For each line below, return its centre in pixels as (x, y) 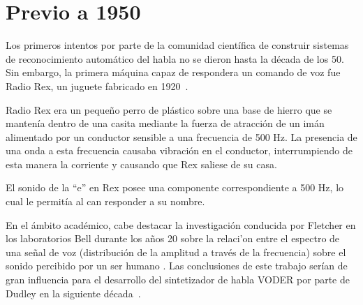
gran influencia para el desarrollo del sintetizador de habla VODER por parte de (178, 280)
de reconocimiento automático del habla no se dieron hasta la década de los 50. (175, 58)
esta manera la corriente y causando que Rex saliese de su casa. (141, 164)
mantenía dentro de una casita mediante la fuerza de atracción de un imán (165, 123)
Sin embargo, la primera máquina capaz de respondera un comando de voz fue (173, 72)
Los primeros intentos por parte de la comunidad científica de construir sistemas (177, 45)
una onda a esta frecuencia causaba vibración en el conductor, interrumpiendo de (179, 150)
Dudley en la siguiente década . (73, 293)
